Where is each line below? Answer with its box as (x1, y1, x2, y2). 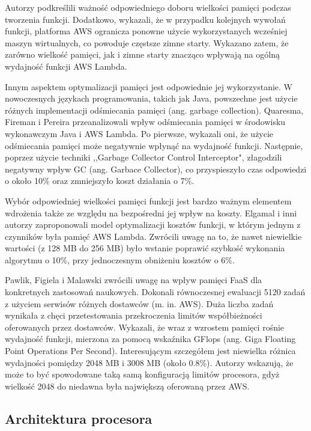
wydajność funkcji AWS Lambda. (5, 60, 127, 72)
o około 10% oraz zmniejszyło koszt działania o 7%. (5, 174, 195, 187)
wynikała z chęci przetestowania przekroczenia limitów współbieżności (5, 309, 262, 322)
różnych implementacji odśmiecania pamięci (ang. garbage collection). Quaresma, (5, 103, 304, 116)
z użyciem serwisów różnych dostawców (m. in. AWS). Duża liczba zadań (5, 297, 274, 310)
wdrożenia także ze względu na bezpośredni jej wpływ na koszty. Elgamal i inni (5, 206, 297, 219)
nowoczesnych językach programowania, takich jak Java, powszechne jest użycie (5, 92, 298, 105)
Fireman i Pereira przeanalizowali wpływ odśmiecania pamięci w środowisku (5, 115, 286, 128)
